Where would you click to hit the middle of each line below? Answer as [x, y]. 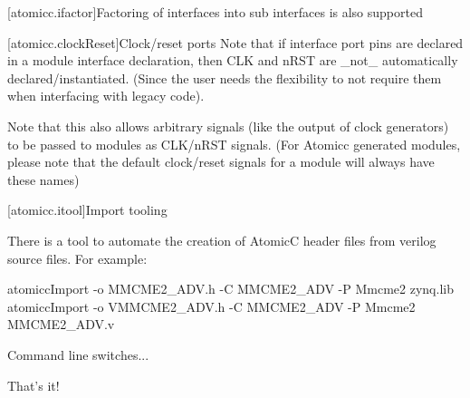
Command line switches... [78, 354]
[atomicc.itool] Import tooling [87, 210]
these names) [43, 179]
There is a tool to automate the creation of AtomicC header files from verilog [222, 240]
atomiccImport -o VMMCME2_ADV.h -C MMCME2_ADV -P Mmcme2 [211, 306]
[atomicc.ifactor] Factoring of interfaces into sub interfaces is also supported [215, 12]
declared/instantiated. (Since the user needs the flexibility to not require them [225, 78]
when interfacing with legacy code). [106, 96]
